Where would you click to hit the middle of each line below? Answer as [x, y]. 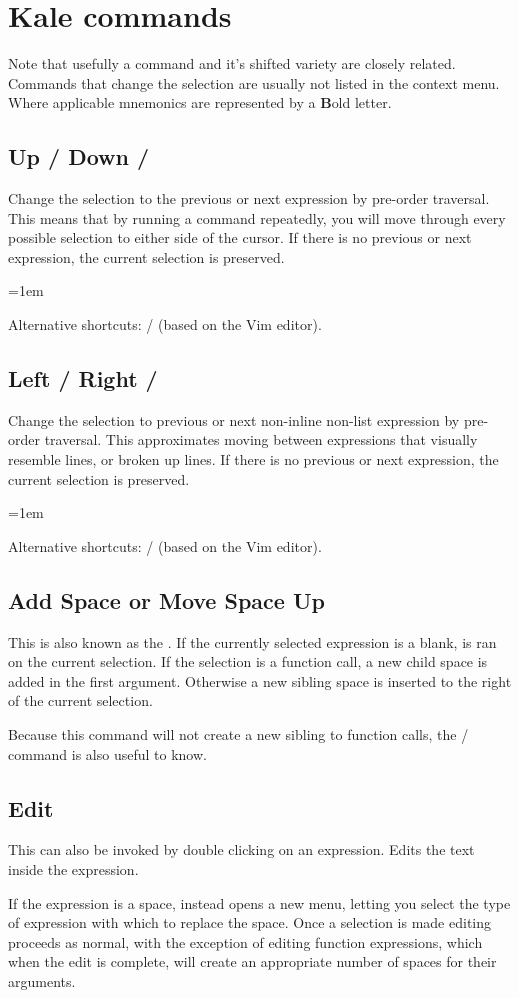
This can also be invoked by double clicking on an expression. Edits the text [241, 849]
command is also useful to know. [107, 753]
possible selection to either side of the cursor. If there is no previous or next [240, 237]
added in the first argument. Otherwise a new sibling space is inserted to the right [260, 680]
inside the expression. [73, 869]
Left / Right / [83, 378]
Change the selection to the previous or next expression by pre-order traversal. [249, 198]
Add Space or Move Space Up [166, 599]
